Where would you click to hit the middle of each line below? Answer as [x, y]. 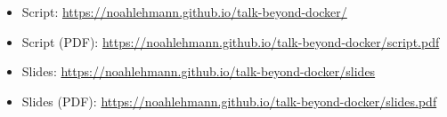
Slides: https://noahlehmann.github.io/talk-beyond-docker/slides [199, 71]
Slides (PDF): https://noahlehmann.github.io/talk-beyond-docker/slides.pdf [229, 101]
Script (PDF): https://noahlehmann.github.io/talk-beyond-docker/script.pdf [231, 41]
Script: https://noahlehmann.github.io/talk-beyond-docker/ [184, 12]
